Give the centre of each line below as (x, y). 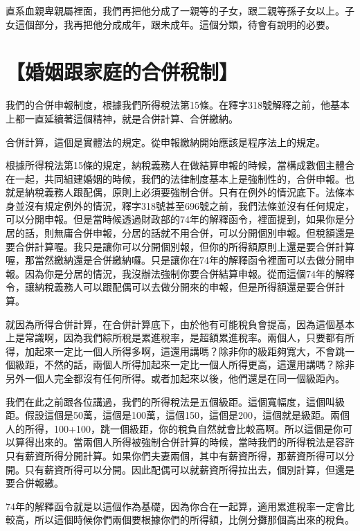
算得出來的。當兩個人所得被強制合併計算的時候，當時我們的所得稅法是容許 (184, 442)
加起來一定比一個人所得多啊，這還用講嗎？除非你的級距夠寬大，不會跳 (184, 351)
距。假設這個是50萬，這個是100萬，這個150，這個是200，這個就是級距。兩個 (178, 415)
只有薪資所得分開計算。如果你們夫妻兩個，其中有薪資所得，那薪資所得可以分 (180, 455)
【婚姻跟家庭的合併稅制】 (122, 72)
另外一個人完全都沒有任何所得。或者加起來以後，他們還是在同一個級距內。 (175, 378)
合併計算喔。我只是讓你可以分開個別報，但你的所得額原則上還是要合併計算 (184, 246)
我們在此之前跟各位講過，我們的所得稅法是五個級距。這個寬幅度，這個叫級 (175, 401)
